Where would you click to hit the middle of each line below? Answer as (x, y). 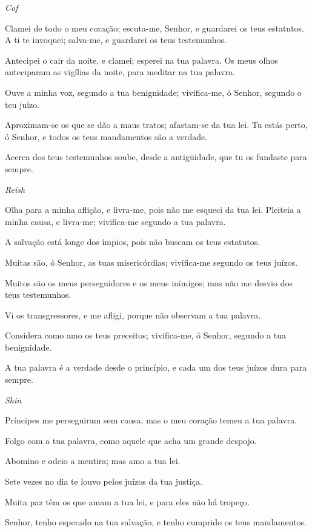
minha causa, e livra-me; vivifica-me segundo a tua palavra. (115, 221)
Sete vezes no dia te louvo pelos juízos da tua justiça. (104, 481)
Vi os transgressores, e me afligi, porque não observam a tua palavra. (133, 315)
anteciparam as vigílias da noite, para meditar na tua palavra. (120, 72)
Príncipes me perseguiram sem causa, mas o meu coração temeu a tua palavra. (151, 420)
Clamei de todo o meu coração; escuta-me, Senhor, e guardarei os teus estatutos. (154, 28)
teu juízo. (22, 104)
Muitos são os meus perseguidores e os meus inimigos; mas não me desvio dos (149, 282)
